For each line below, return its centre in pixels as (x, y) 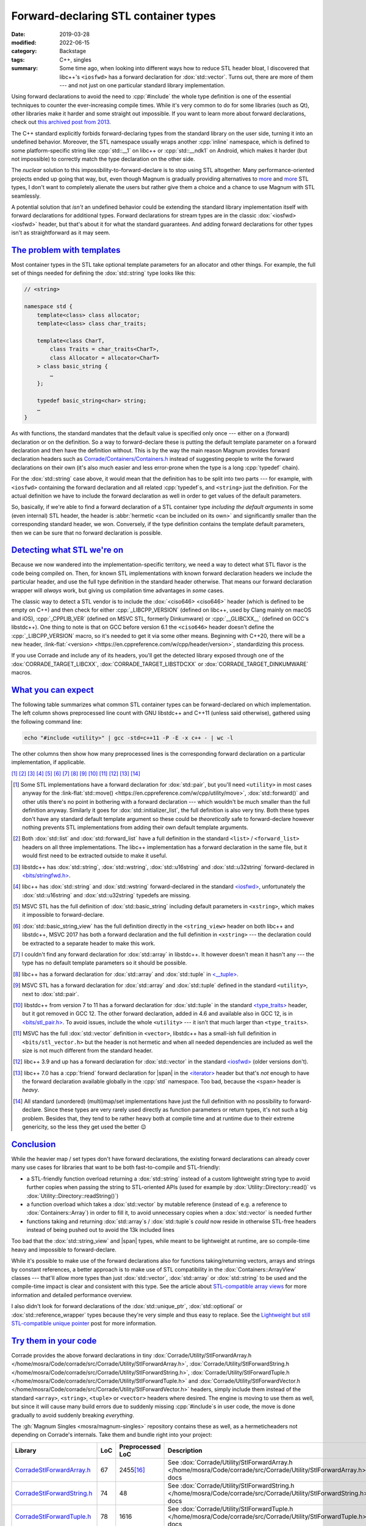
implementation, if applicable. (48, 762)
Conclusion (34, 1144)
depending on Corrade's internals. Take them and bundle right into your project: (112, 1435)
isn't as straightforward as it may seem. (61, 233)
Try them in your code (54, 1341)
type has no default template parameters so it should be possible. (105, 963)
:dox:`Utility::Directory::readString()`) (73, 1196)
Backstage (73, 51)
